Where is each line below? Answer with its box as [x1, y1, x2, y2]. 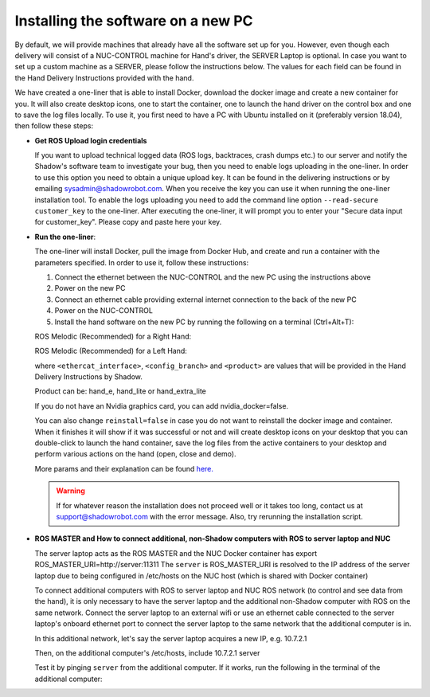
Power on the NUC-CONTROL [54, 306, 153, 315]
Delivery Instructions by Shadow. [34, 372, 143, 382]
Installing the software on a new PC [14, 12, 254, 29]
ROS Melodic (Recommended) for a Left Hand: [34, 347, 187, 356]
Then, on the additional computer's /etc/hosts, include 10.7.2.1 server [34, 648, 260, 657]
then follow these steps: [14, 121, 94, 131]
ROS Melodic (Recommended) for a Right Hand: [34, 331, 192, 341]
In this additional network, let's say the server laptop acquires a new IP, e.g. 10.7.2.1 [34, 633, 307, 643]
